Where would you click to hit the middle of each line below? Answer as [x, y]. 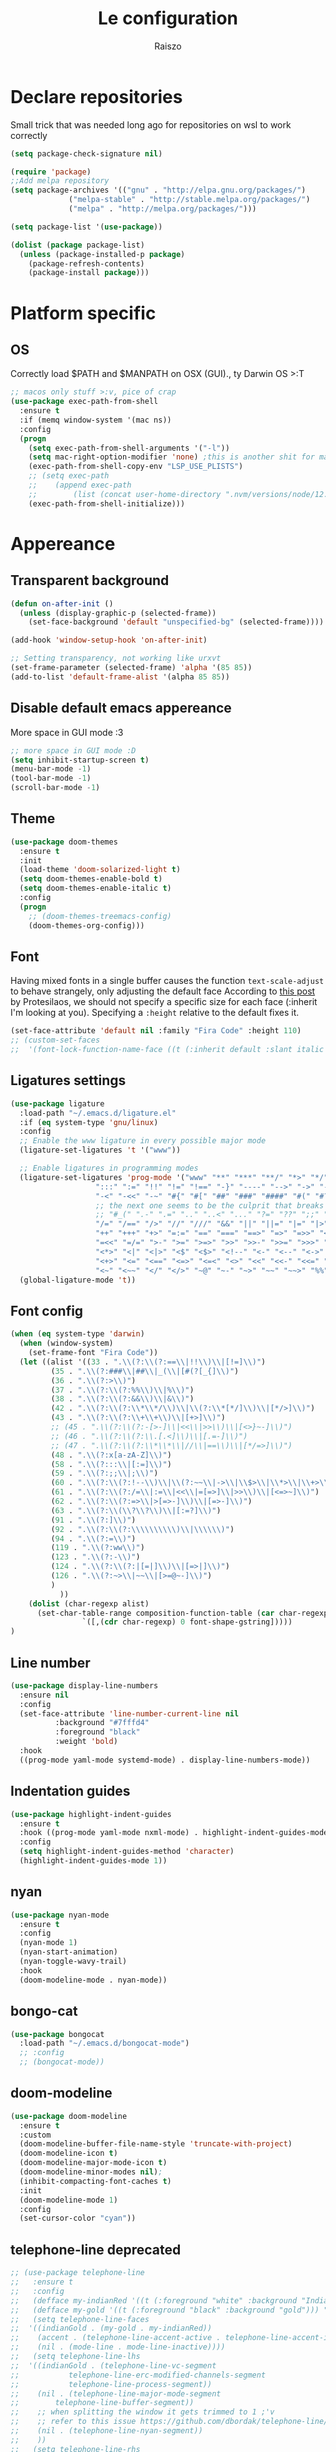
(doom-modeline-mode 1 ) [68, 2200]
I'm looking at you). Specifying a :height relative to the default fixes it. [155, 1013]
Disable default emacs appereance [121, 708]
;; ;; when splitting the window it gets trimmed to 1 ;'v [142, 2412]
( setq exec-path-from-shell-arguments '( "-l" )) [129, 448]
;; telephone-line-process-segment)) [111, 2384]
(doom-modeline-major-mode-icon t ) [93, 2163]
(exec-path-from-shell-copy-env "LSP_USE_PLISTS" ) [136, 467]
